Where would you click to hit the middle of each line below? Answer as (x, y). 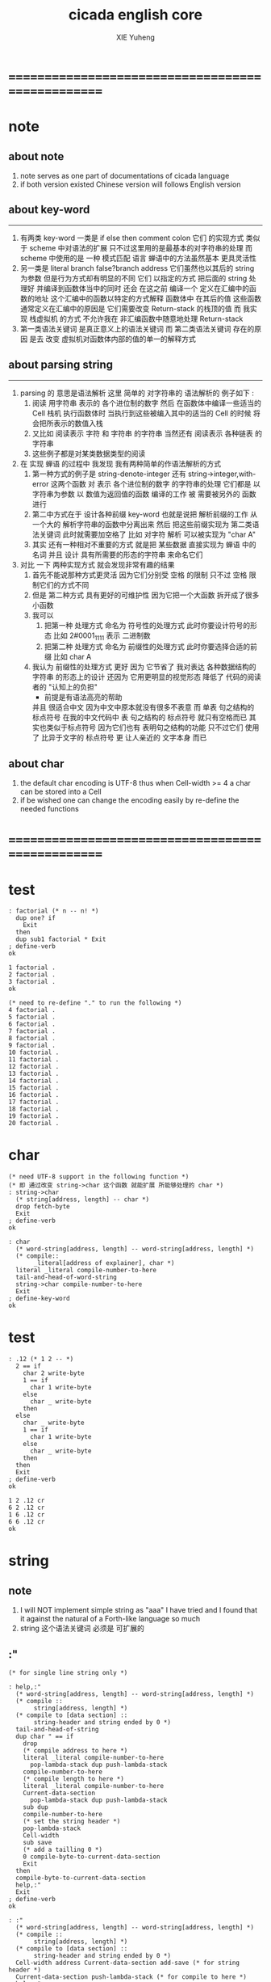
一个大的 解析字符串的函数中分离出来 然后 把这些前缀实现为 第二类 (142, 524)
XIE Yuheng (135, 37)
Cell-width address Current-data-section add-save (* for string (128, 1963)
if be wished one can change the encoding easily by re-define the (129, 800)
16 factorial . (34, 1095)
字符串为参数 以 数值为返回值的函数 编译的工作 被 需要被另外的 (136, 494)
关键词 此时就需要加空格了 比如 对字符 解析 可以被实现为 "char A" (148, 534)
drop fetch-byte (43, 1207)
